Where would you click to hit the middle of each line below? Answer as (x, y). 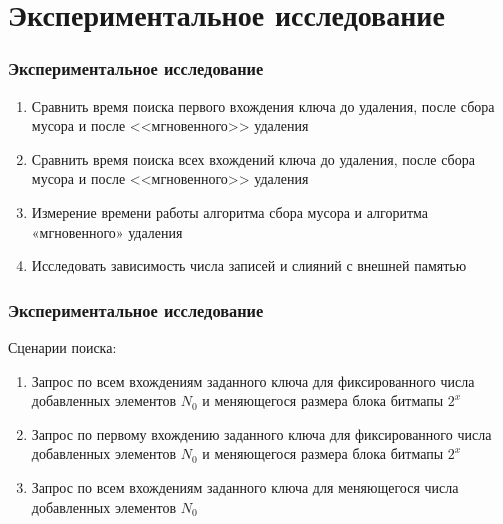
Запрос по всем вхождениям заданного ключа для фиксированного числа (253, 380)
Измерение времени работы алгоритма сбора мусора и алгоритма (230, 211)
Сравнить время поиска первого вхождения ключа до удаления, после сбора (263, 105)
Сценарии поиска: (62, 346)
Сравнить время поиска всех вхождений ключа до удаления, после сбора (253, 158)
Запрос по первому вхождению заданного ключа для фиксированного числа (261, 433)
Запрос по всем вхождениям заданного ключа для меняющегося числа (245, 486)
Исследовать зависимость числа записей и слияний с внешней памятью (249, 265)
